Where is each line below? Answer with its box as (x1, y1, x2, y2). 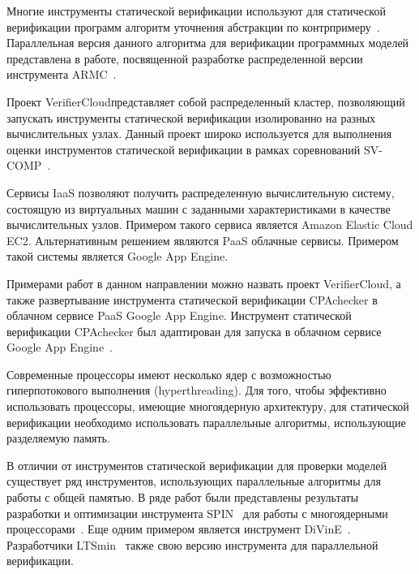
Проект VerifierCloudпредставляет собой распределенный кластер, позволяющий (6, 93, 405, 110)
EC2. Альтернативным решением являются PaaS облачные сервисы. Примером (6, 231, 399, 248)
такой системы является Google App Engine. (6, 248, 229, 265)
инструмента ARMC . (6, 66, 117, 83)
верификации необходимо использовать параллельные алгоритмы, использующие (6, 413, 406, 430)
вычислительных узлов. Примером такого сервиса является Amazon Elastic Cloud (6, 216, 413, 233)
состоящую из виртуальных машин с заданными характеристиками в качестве (6, 200, 391, 217)
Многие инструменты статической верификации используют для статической (6, 2, 386, 19)
